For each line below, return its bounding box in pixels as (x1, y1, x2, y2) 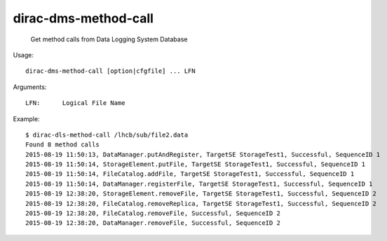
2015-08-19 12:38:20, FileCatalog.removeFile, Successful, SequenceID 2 (25, 209, 280, 217)
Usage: (13, 50, 34, 59)
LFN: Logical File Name (25, 99, 125, 107)
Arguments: (13, 83, 47, 91)
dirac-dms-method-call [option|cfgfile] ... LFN (25, 67, 196, 75)
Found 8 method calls (25, 141, 100, 149)
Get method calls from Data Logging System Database (30, 35, 188, 43)
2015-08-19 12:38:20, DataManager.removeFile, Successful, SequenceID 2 (25, 219, 280, 227)
